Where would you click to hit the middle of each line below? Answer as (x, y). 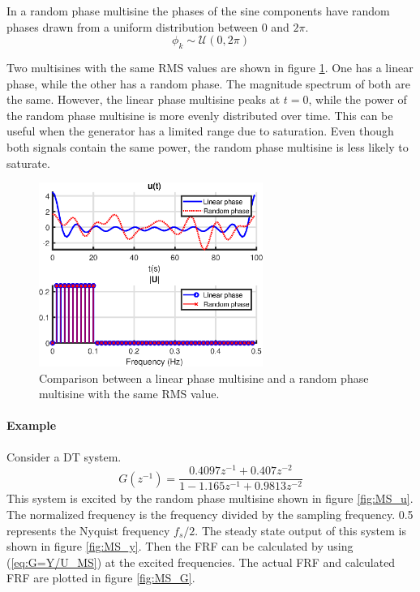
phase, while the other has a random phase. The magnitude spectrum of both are (208, 83)
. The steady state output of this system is (300, 530)
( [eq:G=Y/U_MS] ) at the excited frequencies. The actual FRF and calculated (201, 562)
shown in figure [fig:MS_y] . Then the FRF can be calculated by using (180, 546)
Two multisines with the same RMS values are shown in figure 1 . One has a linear (210, 67)
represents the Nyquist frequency (88, 530)
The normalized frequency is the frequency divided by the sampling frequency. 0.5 (210, 515)
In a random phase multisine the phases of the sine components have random (198, 11)
